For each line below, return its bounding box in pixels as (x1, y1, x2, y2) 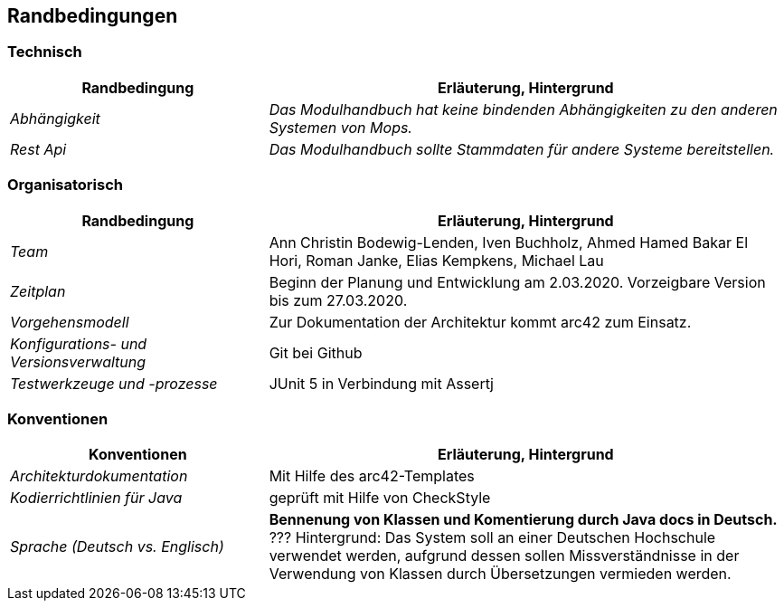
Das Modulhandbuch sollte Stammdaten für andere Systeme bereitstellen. (269, 139, 775, 158)
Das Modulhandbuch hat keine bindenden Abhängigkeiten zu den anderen (269, 100, 778, 119)
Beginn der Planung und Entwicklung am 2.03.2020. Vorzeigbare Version (269, 272, 766, 291)
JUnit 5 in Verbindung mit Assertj (269, 374, 494, 393)
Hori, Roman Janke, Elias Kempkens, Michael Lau (269, 251, 604, 270)
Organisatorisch (7, 176, 123, 195)
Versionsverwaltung (10, 352, 146, 371)
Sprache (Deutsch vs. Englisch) (10, 537, 224, 556)
